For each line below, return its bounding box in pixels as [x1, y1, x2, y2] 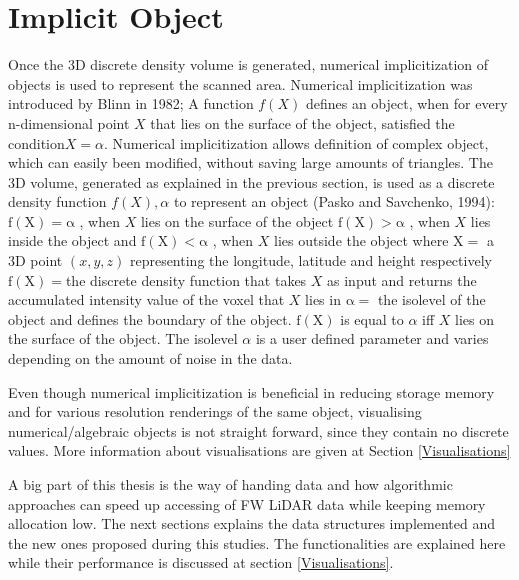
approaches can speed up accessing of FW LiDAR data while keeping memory [8, 493, 486, 514]
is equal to [340, 308, 404, 329]
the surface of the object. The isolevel [8, 328, 238, 349]
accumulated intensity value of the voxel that [8, 289, 285, 310]
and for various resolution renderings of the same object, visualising [8, 401, 422, 422]
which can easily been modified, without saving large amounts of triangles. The [8, 152, 493, 173]
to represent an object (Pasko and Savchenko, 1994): [173, 191, 495, 212]
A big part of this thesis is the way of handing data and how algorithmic [8, 474, 453, 494]
